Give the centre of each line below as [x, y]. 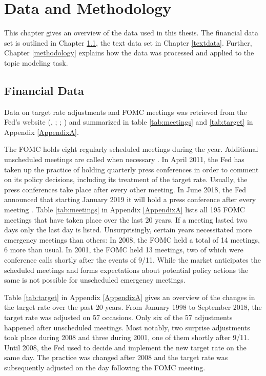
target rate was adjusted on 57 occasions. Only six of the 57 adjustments [118, 317]
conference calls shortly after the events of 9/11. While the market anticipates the [132, 260]
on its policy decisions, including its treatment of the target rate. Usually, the [126, 179]
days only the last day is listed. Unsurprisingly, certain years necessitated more [128, 230]
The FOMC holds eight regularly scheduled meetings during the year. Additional [131, 149]
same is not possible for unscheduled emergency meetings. [95, 280]
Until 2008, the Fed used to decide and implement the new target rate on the [125, 347]
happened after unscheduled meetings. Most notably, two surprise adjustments [127, 327]
